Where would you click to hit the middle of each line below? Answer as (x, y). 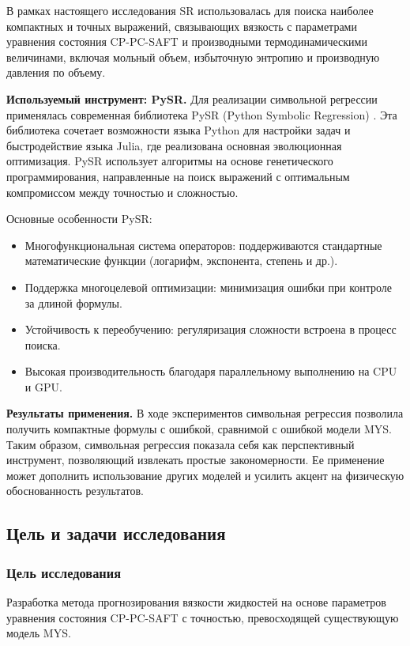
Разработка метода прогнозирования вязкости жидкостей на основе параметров (196, 602)
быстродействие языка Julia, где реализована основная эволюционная (174, 145)
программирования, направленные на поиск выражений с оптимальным (178, 176)
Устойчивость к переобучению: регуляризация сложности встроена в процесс (211, 329)
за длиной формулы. (73, 302)
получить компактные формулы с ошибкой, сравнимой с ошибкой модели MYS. (199, 429)
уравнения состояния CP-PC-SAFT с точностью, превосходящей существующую (203, 617)
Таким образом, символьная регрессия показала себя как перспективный (181, 444)
